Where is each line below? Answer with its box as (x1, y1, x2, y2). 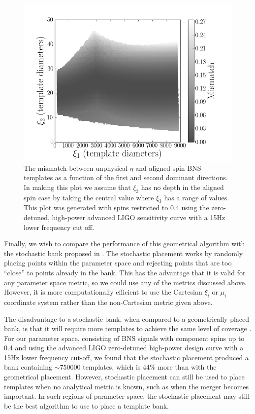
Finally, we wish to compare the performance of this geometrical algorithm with (4, 238, 245, 249)
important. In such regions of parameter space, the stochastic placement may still (4, 391, 250, 401)
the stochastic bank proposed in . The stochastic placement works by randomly (4, 248, 243, 258)
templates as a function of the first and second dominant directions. (24, 172, 228, 183)
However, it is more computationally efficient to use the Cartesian (4, 287, 202, 297)
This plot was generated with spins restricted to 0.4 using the (24, 202, 209, 213)
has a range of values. (164, 192, 229, 202)
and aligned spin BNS (135, 162, 201, 173)
